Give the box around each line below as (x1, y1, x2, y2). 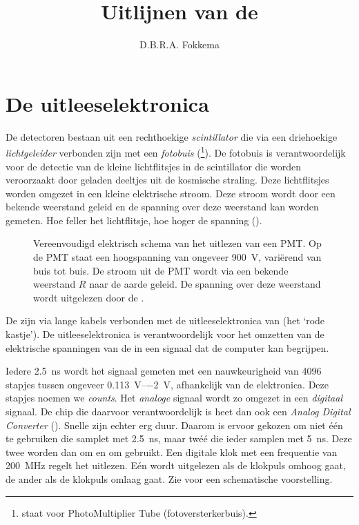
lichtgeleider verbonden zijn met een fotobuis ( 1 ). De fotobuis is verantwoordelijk (6, 143, 346, 159)
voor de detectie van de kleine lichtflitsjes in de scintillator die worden (6, 159, 302, 173)
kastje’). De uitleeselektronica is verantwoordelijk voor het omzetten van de (6, 327, 324, 341)
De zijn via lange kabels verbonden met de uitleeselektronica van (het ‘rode (6, 313, 325, 328)
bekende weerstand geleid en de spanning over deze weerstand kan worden (6, 199, 319, 214)
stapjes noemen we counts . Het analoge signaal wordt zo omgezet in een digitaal (6, 390, 343, 405)
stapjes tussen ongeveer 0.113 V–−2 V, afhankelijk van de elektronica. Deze (6, 377, 329, 391)
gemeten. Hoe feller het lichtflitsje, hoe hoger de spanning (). (6, 212, 262, 227)
